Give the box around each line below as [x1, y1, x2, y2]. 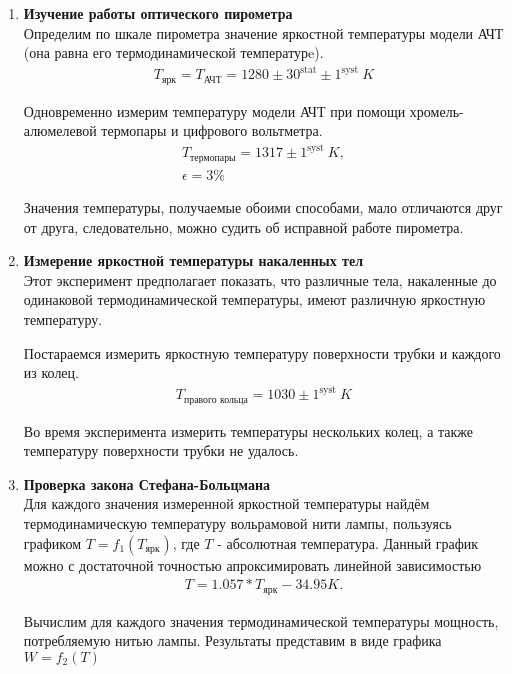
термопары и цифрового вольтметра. [101, 120, 323, 141]
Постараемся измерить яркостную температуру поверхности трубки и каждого [23, 342, 501, 363]
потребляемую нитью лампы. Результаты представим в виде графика [23, 630, 442, 651]
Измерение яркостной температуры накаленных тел [23, 250, 363, 271]
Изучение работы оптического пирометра [23, 3, 293, 23]
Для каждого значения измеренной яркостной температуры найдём [23, 493, 430, 514]
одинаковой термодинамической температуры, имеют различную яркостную [23, 289, 486, 310]
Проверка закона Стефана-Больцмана [23, 473, 271, 494]
